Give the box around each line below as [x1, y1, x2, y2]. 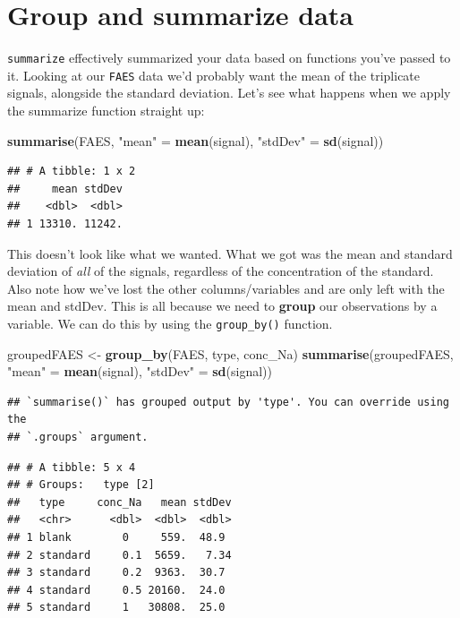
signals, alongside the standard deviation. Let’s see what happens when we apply [7, 83, 451, 102]
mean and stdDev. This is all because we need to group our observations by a [7, 296, 438, 315]
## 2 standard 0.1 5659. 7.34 [7, 548, 232, 562]
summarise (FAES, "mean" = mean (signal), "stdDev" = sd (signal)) [7, 131, 384, 150]
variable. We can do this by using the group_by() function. [7, 313, 333, 332]
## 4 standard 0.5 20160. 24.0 [7, 583, 226, 597]
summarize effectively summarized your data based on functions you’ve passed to [7, 48, 451, 67]
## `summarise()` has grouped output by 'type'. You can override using [7, 395, 449, 408]
